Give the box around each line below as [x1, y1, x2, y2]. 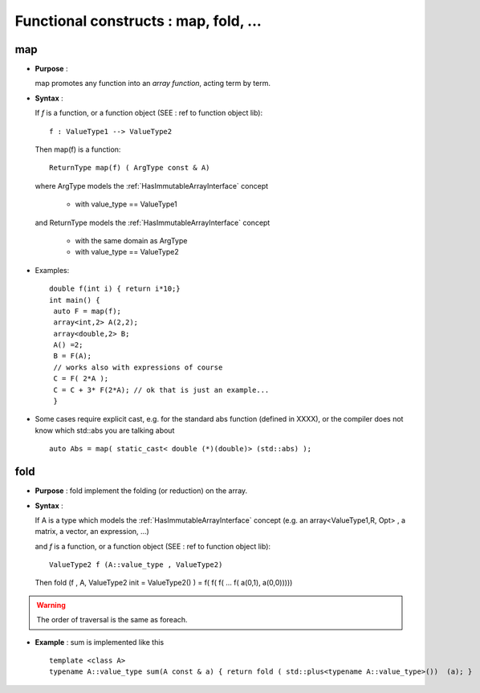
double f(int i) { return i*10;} [49, 284, 181, 293]
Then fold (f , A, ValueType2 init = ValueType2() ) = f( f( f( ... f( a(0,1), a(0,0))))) [35, 578, 293, 588]
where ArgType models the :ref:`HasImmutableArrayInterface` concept [35, 181, 269, 190]
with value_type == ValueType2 [75, 247, 180, 257]
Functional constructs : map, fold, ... [14, 12, 262, 30]
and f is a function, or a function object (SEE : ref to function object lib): [35, 541, 271, 551]
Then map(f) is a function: [35, 145, 121, 154]
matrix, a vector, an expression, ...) [35, 527, 150, 536]
